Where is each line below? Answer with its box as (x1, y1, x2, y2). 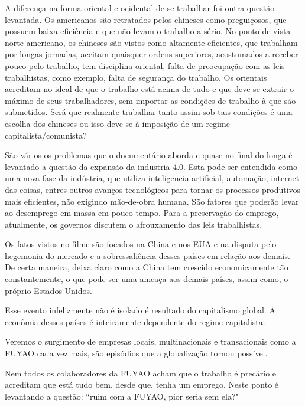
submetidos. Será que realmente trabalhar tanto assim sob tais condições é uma (5, 106, 293, 118)
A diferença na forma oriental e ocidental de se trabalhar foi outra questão (5, 2, 275, 14)
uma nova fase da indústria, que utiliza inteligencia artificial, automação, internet (5, 172, 300, 184)
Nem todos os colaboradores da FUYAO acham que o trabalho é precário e (5, 366, 277, 379)
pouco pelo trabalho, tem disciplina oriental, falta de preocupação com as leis (5, 59, 285, 71)
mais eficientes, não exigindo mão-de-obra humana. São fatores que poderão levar (5, 195, 299, 207)
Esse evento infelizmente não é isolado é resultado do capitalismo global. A (5, 304, 275, 316)
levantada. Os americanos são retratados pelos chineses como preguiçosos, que (5, 13, 287, 25)
